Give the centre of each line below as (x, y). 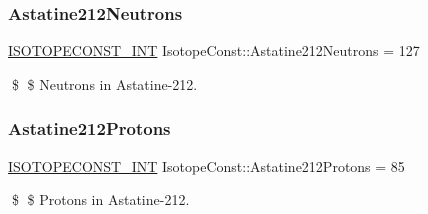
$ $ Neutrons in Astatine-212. (104, 83)
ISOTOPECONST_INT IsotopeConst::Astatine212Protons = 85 (206, 165)
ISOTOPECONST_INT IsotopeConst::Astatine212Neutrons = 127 (214, 50)
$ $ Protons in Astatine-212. (100, 199)
